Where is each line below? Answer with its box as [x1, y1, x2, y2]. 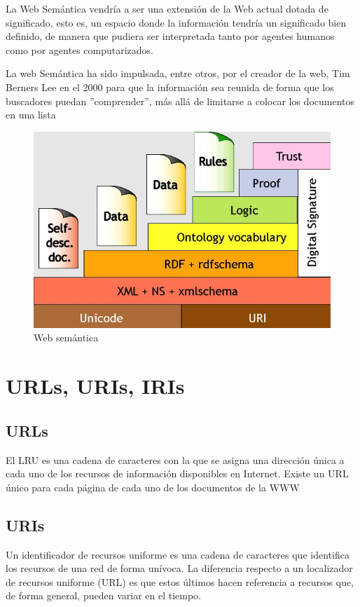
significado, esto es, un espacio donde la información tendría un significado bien [6, 15, 347, 29]
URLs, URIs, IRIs [6, 371, 185, 400]
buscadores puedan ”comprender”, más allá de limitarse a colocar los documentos [6, 93, 355, 108]
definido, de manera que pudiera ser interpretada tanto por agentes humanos [6, 29, 335, 43]
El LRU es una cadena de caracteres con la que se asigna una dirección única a [6, 452, 345, 467]
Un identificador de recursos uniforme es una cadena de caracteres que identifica [6, 547, 349, 561]
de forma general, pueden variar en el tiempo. [6, 588, 201, 603]
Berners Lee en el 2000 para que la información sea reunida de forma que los [6, 79, 334, 94]
